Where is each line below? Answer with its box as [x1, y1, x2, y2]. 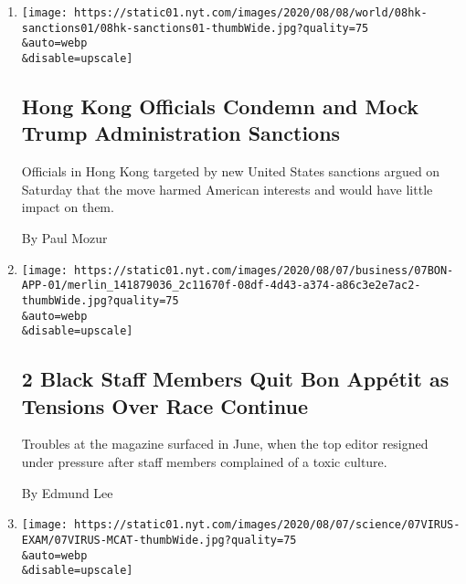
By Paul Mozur [21, 228, 108, 247]
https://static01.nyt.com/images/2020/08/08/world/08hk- [74, 6, 428, 19]
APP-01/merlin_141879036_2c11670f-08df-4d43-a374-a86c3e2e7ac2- [21, 279, 421, 292]
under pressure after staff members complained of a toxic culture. [21, 452, 387, 472]
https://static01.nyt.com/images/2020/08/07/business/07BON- [74, 263, 454, 277]
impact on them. [21, 197, 114, 217]
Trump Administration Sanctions [21, 119, 341, 147]
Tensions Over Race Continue [21, 391, 308, 419]
